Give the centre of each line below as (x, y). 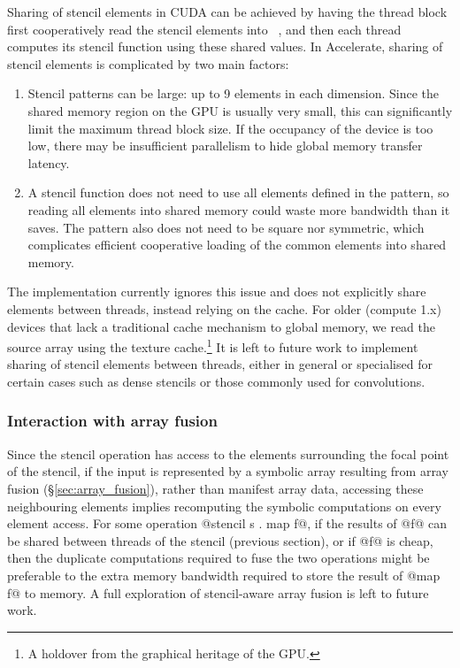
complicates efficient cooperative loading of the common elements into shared (237, 245)
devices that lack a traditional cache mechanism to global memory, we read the (221, 326)
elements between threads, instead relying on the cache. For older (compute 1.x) (224, 308)
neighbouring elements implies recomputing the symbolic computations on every (224, 506)
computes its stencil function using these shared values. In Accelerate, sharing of (225, 46)
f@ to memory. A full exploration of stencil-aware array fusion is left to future (218, 592)
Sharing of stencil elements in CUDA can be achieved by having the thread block (227, 12)
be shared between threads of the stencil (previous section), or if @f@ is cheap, (220, 540)
